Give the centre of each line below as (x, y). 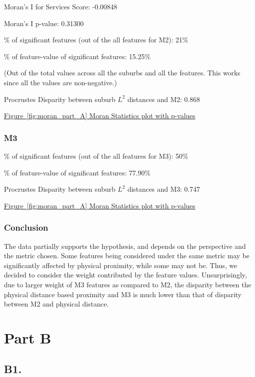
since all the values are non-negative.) (61, 82)
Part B (28, 337)
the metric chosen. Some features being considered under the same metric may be (127, 256)
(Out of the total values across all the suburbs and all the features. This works (122, 73)
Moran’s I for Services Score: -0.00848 (61, 6)
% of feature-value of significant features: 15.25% (77, 56)
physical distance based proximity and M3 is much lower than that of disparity (123, 294)
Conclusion (26, 227)
